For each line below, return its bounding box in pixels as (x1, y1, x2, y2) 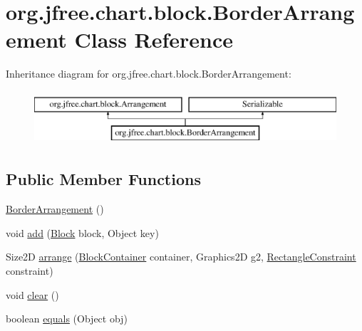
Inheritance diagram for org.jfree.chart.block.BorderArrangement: (6, 66, 291, 81)
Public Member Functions (6, 168, 201, 190)
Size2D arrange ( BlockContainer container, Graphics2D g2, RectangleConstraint (6, 249, 356, 264)
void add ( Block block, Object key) (6, 225, 159, 240)
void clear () (6, 287, 59, 302)
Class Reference (74, 25, 234, 54)
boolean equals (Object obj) (6, 311, 128, 326)
